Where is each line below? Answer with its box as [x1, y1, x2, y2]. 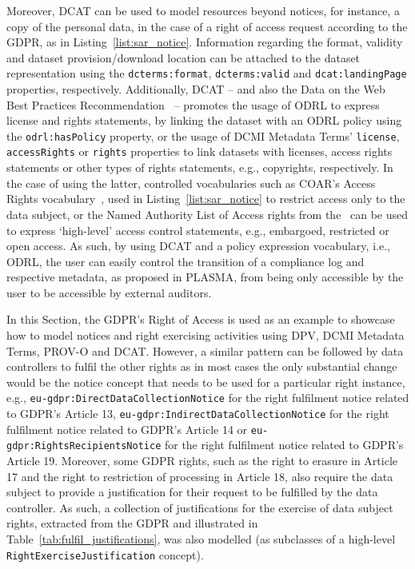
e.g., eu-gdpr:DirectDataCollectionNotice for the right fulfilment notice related [6, 389, 409, 406]
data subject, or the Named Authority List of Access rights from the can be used [6, 205, 409, 222]
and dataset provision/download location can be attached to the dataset [6, 49, 361, 66]
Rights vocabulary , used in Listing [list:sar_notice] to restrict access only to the [6, 190, 405, 207]
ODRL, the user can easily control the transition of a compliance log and [6, 253, 365, 269]
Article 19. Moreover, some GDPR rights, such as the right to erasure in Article [6, 452, 398, 469]
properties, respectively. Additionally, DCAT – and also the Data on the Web [6, 81, 385, 97]
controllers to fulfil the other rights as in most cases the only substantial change [6, 358, 397, 375]
